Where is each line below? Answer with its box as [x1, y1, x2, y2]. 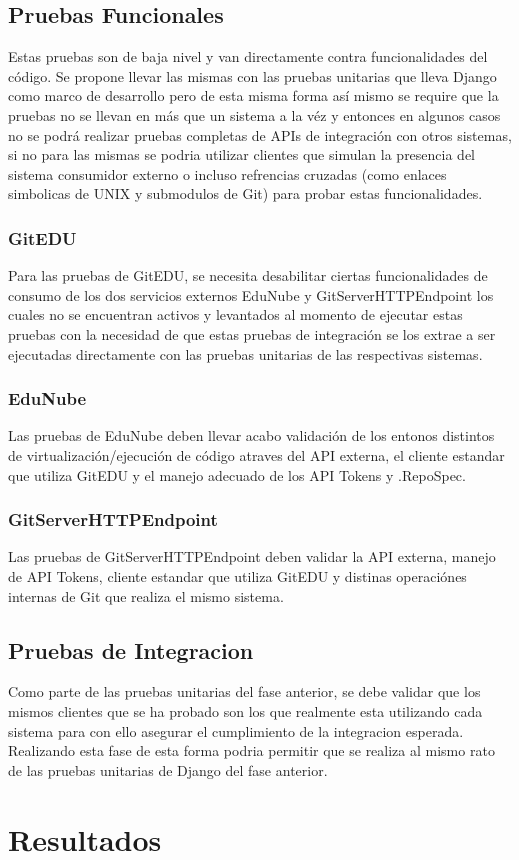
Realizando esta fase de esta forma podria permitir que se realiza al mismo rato [8, 740, 495, 761]
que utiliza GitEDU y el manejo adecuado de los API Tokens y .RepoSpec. [8, 464, 466, 485]
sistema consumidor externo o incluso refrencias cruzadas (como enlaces [8, 163, 447, 184]
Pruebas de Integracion [8, 634, 254, 665]
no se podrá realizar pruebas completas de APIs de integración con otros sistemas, [8, 124, 512, 145]
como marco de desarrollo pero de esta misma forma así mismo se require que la [8, 85, 499, 106]
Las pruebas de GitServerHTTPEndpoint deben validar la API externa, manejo [8, 546, 496, 567]
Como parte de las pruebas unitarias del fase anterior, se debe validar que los [8, 681, 481, 702]
